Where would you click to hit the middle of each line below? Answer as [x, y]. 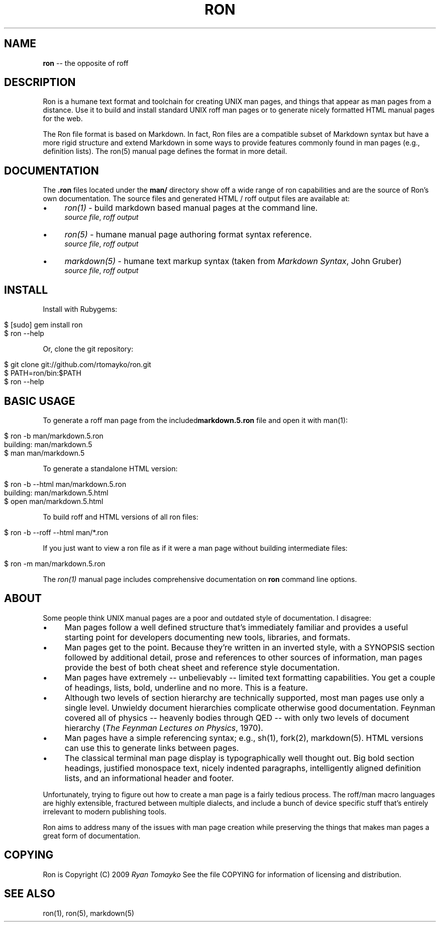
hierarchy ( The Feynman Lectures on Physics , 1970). [164, 728]
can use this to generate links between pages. [152, 748]
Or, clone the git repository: [88, 349]
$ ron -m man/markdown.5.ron [55, 563]
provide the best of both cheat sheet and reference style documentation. [202, 667]
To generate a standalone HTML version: [110, 468]
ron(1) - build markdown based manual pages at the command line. [191, 208]
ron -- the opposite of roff [86, 63]
